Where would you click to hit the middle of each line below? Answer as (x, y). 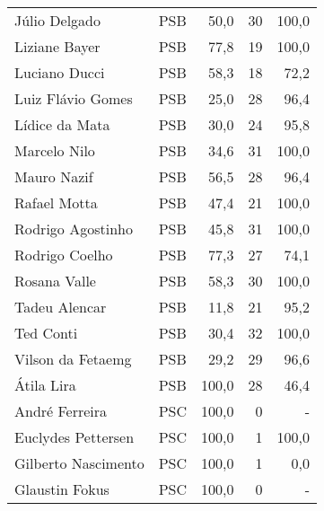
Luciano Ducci (60, 72)
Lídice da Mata (62, 124)
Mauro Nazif (54, 176)
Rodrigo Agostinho (74, 229)
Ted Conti (46, 333)
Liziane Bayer (57, 46)
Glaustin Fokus (62, 489)
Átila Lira (45, 385)
